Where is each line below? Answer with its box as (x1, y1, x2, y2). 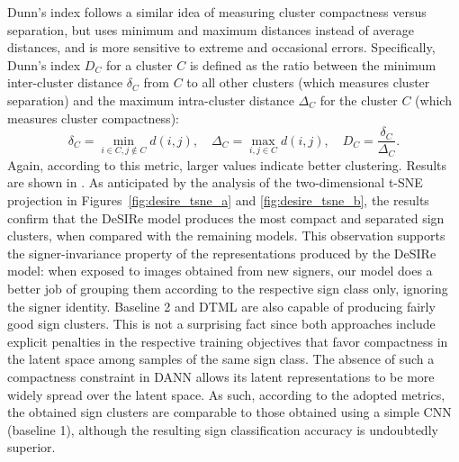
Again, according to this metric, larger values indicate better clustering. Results (7, 155, 447, 174)
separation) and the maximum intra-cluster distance (7, 90, 294, 109)
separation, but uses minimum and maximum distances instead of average (7, 20, 415, 39)
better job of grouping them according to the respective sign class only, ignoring (7, 279, 448, 297)
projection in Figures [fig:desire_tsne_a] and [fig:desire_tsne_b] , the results (7, 191, 429, 210)
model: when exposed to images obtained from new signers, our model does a (7, 261, 433, 280)
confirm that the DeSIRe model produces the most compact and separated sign (7, 208, 445, 227)
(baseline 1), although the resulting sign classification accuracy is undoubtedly (7, 420, 438, 439)
